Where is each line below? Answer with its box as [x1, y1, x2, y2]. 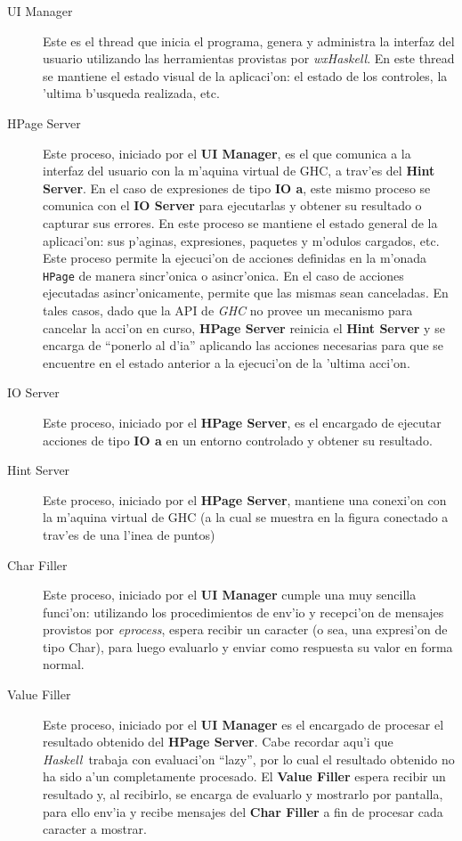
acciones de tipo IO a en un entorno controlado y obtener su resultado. [43, 430, 433, 449]
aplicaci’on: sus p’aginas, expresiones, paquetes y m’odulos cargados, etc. [43, 231, 440, 249]
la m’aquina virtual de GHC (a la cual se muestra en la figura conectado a [43, 508, 449, 527]
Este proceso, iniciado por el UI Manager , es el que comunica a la [43, 143, 411, 162]
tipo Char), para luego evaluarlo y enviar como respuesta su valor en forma [43, 637, 453, 656]
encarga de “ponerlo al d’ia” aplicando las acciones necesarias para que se [43, 336, 444, 355]
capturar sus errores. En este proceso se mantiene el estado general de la [43, 213, 438, 232]
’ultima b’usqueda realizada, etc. [43, 84, 220, 102]
